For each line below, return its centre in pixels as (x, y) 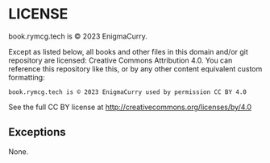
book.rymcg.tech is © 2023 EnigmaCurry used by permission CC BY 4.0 (128, 92)
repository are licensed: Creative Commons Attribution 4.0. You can (120, 60)
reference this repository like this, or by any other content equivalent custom (135, 68)
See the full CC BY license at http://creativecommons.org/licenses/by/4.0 (130, 107)
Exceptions (37, 132)
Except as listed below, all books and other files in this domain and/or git (128, 51)
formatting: (27, 77)
